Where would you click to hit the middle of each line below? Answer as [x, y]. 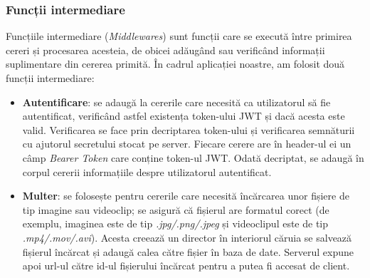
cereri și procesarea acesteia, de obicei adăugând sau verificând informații [165, 50]
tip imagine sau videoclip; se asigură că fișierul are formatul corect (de [176, 209]
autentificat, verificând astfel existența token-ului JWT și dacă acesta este [184, 116]
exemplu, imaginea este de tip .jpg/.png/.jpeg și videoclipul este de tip [175, 223]
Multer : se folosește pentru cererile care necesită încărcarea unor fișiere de [186, 196]
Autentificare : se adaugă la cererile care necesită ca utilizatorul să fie [176, 102]
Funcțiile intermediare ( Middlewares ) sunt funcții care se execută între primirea [179, 36]
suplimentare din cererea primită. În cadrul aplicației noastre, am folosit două [175, 64]
